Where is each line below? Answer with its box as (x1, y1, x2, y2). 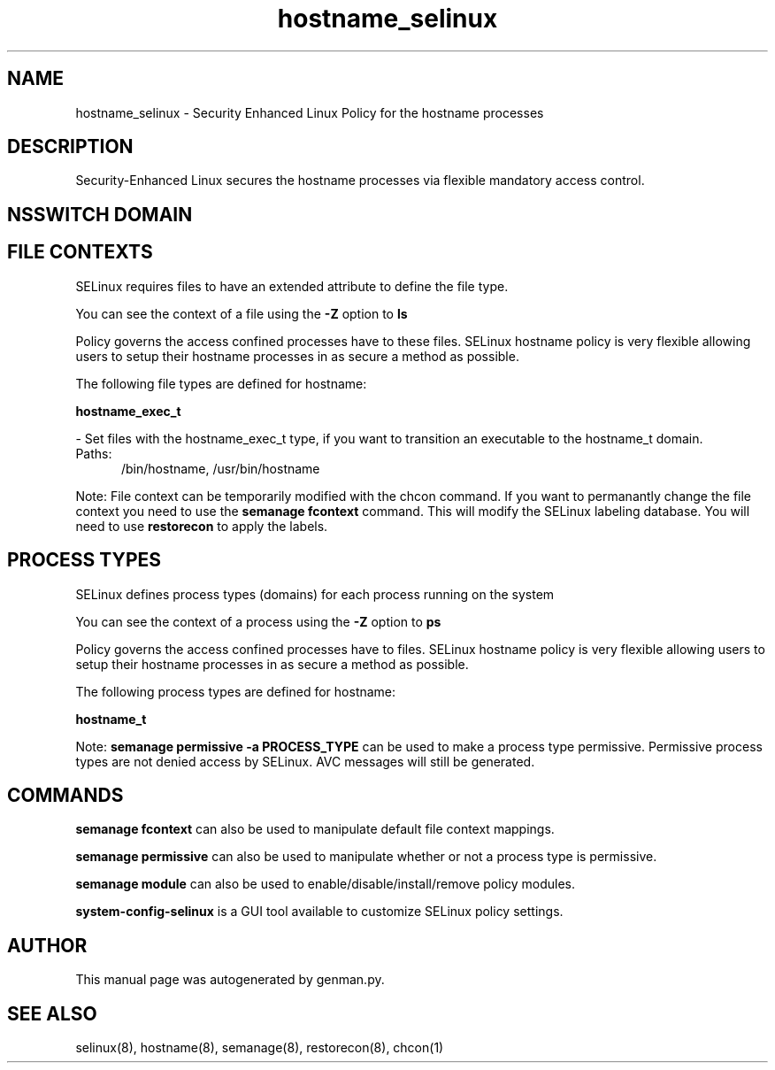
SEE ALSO (7, 1002, 97, 1025)
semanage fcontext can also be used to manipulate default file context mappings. (75, 821, 555, 837)
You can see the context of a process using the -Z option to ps (75, 613, 441, 629)
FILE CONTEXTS (7, 241, 153, 264)
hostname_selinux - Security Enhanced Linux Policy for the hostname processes (75, 104, 544, 120)
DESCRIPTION (7, 135, 134, 158)
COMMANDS (7, 783, 124, 806)
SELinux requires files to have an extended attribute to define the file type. (75, 278, 509, 294)
